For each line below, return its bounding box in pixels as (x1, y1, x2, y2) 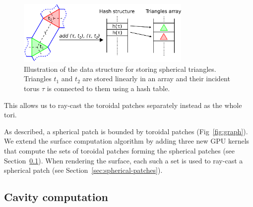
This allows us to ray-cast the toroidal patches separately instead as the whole (4, 100, 242, 110)
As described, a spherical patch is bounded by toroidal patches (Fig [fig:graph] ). (4, 126, 248, 136)
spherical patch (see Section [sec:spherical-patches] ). (4, 165, 163, 175)
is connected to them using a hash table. (47, 83, 170, 94)
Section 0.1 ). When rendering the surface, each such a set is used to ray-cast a (4, 155, 243, 165)
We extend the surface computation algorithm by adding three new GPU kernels (4, 136, 250, 146)
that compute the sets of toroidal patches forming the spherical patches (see (4, 146, 235, 156)
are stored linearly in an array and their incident (82, 73, 230, 84)
